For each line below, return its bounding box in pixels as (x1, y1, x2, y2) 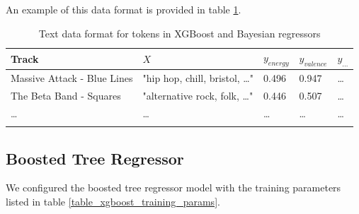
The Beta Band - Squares (11, 88, 121, 103)
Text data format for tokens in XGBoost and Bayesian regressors (38, 25, 321, 40)
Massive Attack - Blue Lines (11, 71, 133, 85)
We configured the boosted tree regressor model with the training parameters (6, 180, 341, 195)
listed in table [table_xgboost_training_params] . (6, 194, 220, 209)
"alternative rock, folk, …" (142, 88, 253, 103)
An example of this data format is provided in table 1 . (6, 2, 241, 16)
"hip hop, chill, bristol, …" (142, 71, 253, 85)
